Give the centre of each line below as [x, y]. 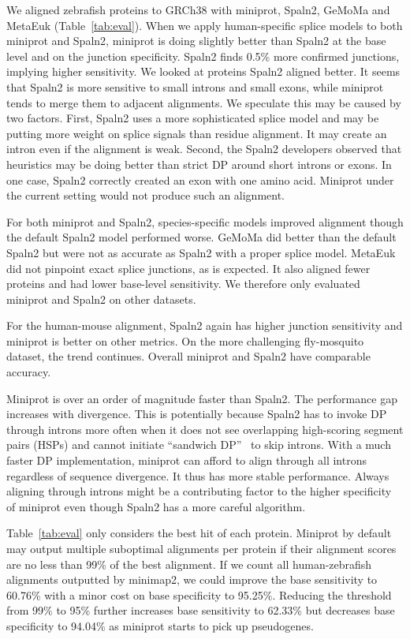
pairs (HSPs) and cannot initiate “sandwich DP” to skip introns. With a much [199, 445]
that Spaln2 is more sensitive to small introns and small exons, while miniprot [195, 86]
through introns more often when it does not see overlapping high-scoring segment [205, 429]
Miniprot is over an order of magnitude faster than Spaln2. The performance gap [202, 398]
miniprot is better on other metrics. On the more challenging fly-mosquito [185, 340]
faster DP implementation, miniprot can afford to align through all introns [186, 460]
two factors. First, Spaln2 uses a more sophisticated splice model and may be [193, 118]
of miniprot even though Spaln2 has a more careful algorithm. [156, 506]
